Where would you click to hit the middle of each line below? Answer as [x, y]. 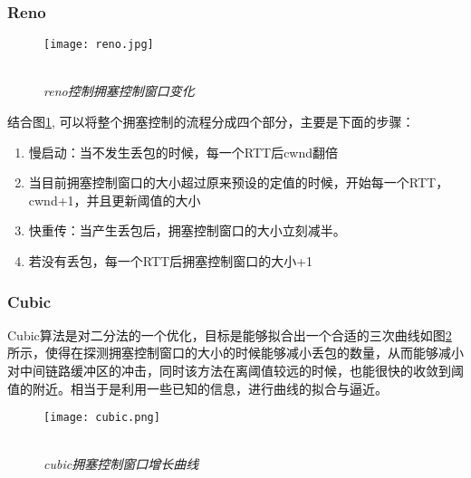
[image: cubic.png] [102, 418]
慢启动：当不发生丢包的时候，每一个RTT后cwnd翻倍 [183, 152]
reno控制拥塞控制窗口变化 [119, 91]
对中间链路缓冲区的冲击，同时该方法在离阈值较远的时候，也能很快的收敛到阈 [235, 371]
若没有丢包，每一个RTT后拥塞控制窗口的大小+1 [171, 261]
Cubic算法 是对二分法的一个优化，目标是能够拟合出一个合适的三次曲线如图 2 [230, 335]
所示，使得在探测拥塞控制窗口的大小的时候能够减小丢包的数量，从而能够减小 [235, 353]
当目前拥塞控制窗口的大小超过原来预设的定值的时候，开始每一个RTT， [239, 182]
